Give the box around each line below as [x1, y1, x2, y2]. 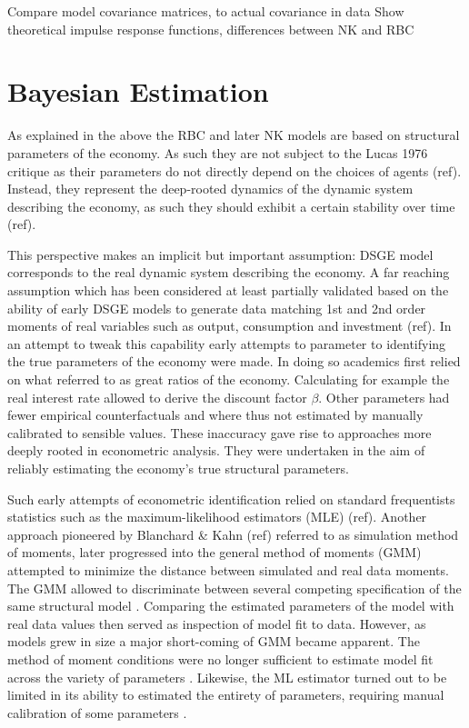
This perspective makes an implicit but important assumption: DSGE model [7, 244, 434, 264]
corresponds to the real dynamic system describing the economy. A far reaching [7, 263, 450, 282]
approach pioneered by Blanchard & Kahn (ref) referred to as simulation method [7, 524, 459, 544]
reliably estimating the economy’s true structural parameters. [7, 459, 349, 477]
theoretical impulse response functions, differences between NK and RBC [7, 19, 414, 38]
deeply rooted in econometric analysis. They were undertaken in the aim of [7, 441, 425, 460]
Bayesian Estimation [7, 73, 269, 110]
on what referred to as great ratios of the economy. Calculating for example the [7, 370, 450, 389]
